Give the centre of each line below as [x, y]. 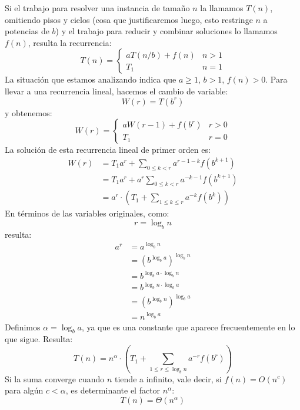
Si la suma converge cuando [55, 378]
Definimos [23, 327]
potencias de [27, 31]
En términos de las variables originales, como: [87, 213]
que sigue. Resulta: [39, 339]
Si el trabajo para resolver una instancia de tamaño [97, 8]
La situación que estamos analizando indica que [91, 79]
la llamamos [222, 8]
